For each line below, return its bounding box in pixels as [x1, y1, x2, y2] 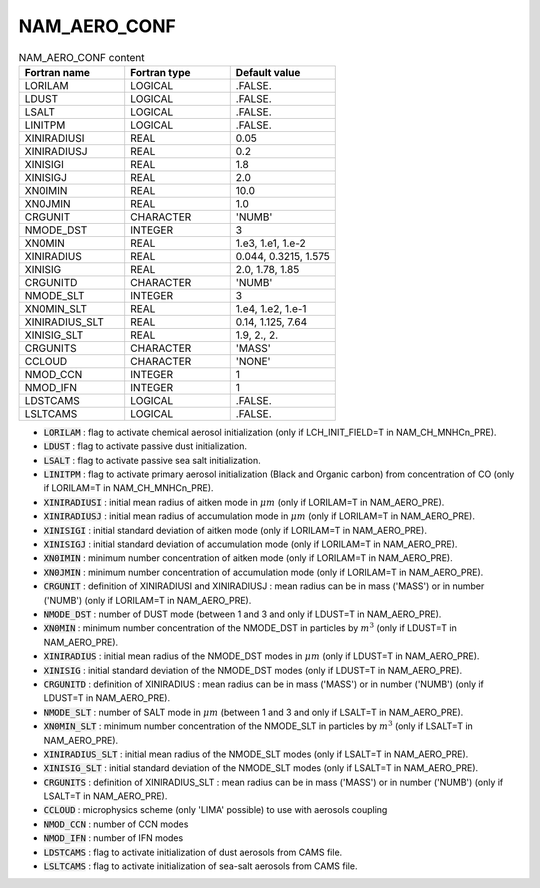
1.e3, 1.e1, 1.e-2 [235, 236, 306, 250]
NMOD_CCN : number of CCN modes [43, 818, 189, 830]
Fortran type [130, 65, 191, 79]
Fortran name [24, 65, 90, 79]
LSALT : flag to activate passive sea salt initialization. [43, 454, 262, 466]
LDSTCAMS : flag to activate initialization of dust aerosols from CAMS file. [43, 846, 343, 858]
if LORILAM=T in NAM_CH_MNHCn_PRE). [43, 482, 214, 494]
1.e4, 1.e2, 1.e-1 [235, 301, 307, 315]
